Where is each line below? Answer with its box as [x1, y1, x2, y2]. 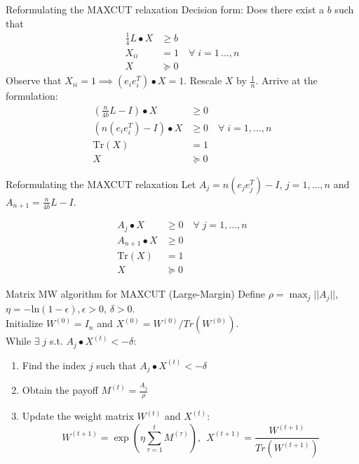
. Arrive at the [255, 73, 318, 88]
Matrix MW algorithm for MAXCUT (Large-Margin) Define [6, 286, 266, 301]
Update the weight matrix [22, 409, 134, 423]
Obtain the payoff [22, 383, 98, 397]
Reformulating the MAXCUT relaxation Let [6, 176, 196, 191]
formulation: [6, 88, 58, 103]
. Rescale [184, 73, 222, 88]
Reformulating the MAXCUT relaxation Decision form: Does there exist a [6, 2, 325, 16]
